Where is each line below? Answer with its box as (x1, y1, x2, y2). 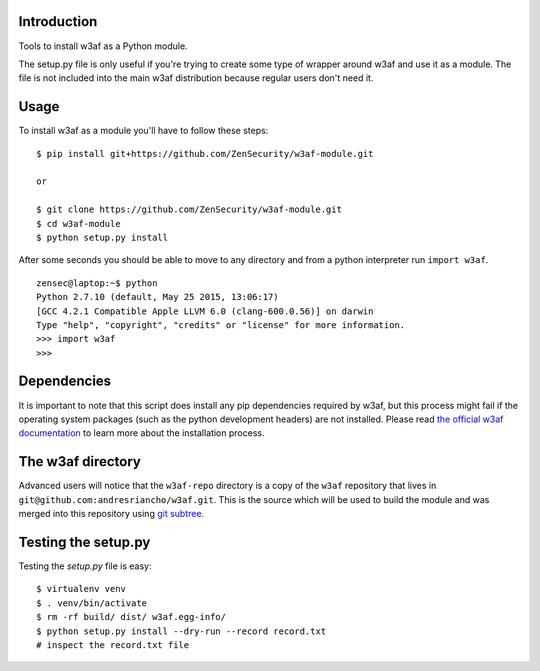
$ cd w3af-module (36, 218, 121, 229)
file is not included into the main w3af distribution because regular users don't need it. (18, 72, 374, 84)
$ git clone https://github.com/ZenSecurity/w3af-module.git (36, 204, 342, 215)
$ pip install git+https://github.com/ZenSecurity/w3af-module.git (36, 148, 374, 159)
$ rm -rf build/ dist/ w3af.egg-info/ (36, 611, 227, 623)
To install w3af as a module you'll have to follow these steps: (18, 125, 269, 137)
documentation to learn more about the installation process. (18, 427, 265, 439)
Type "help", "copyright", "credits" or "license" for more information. (36, 319, 406, 330)
